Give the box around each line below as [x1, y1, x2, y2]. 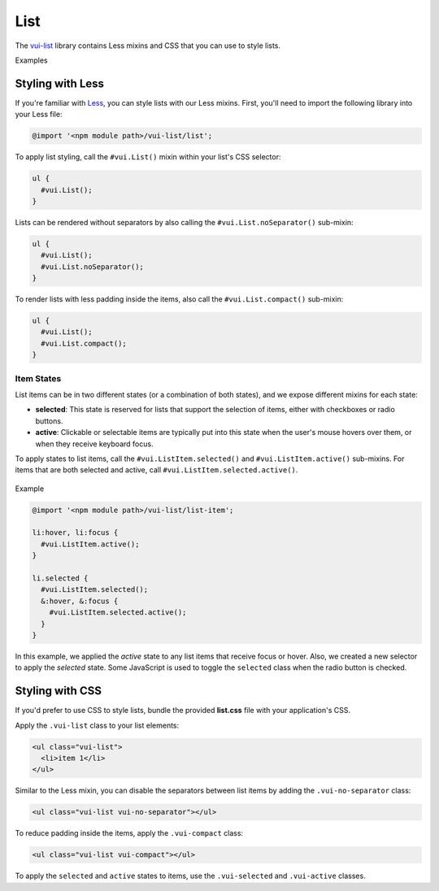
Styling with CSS [15, 684, 102, 698]
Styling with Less [15, 76, 105, 90]
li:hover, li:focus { [32, 528, 119, 537]
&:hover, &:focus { [41, 596, 119, 606]
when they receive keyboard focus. [35, 439, 154, 449]
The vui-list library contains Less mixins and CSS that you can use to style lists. [15, 41, 280, 50]
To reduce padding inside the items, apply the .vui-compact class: [15, 828, 244, 838]
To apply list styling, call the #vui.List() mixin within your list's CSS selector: [15, 152, 281, 162]
